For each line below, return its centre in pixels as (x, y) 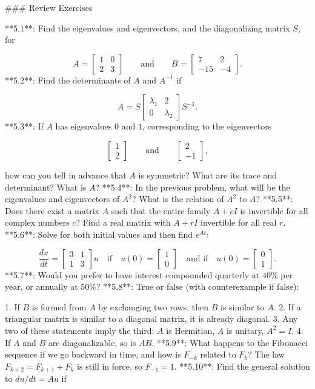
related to (218, 354)
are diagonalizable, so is (92, 342)
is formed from (59, 306)
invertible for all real (239, 222)
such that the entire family (161, 210)
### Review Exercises (49, 7)
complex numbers (37, 222)
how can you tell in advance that (66, 175)
